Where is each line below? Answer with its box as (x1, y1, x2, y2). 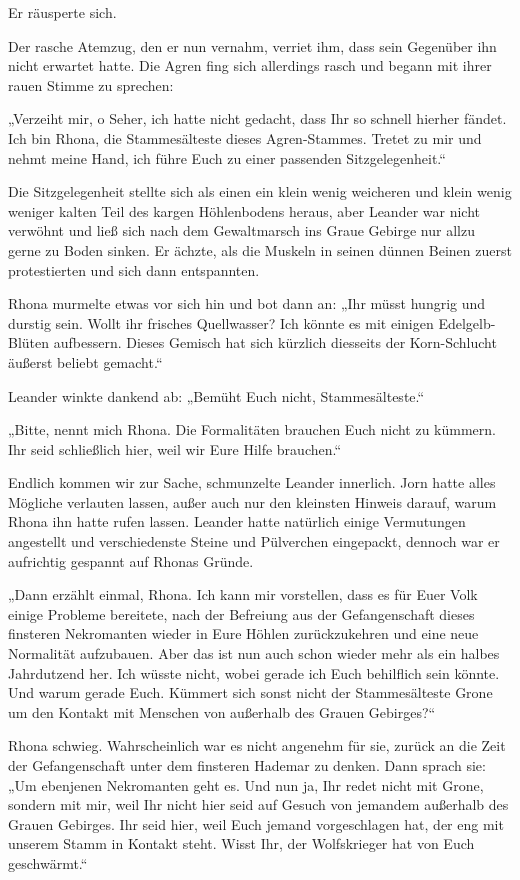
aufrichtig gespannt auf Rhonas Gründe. (8, 550, 254, 571)
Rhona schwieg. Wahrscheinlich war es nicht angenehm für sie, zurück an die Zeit (8, 735, 506, 756)
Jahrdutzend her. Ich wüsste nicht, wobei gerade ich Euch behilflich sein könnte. (8, 662, 500, 683)
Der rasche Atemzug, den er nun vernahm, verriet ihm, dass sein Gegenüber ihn (8, 35, 497, 56)
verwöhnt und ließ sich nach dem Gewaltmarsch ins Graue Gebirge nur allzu (8, 220, 475, 241)
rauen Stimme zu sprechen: (8, 74, 174, 95)
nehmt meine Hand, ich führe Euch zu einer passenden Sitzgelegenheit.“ (8, 147, 446, 168)
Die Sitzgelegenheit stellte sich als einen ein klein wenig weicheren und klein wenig (8, 181, 512, 202)
